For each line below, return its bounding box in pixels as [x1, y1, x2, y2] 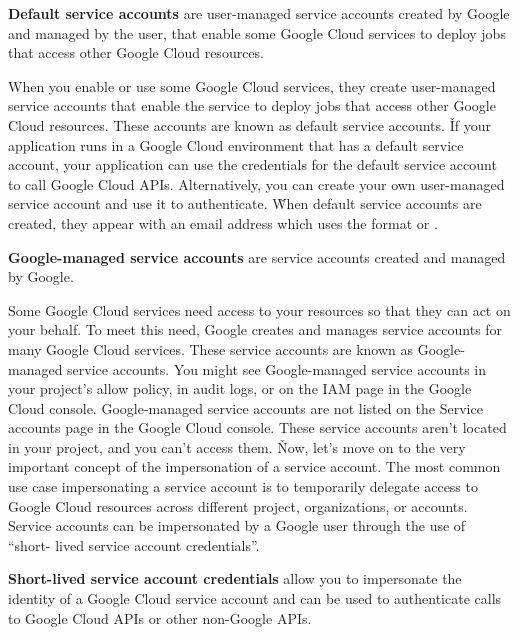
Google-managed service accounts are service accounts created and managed [8, 246, 506, 267]
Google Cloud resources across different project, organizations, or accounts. [8, 495, 468, 516]
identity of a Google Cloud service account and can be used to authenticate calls [8, 588, 502, 609]
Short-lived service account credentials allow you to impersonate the [8, 568, 462, 589]
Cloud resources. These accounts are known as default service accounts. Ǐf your [8, 114, 491, 135]
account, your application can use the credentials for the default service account [8, 154, 497, 175]
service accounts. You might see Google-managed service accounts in [67, 358, 487, 379]
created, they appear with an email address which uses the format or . [8, 212, 438, 233]
